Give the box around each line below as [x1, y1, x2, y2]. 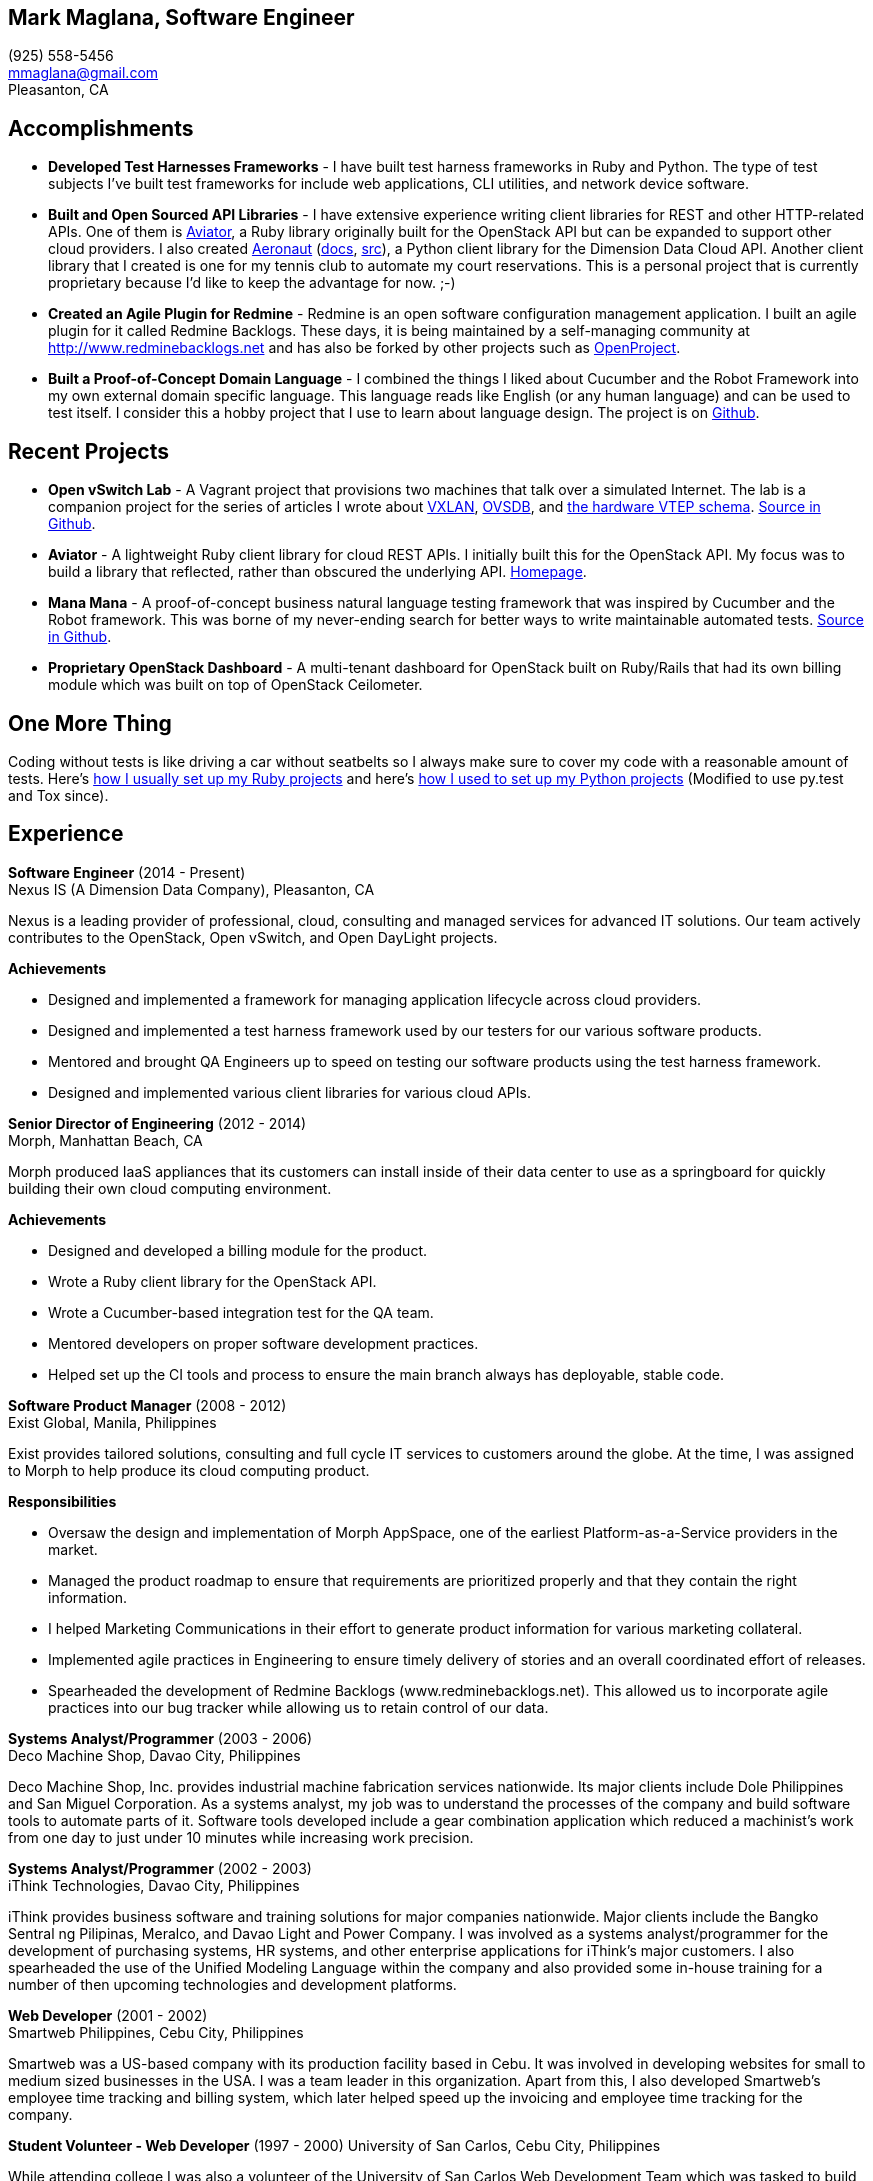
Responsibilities [8, 1492, 117, 1510]
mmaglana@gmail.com [8, 64, 159, 82]
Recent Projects [8, 438, 170, 464]
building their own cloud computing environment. [8, 1179, 332, 1197]
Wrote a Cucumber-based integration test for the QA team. [48, 1303, 434, 1321]
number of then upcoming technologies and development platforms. [8, 1975, 457, 1993]
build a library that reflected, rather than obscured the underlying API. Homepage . [48, 563, 587, 581]
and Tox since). [8, 786, 109, 804]
